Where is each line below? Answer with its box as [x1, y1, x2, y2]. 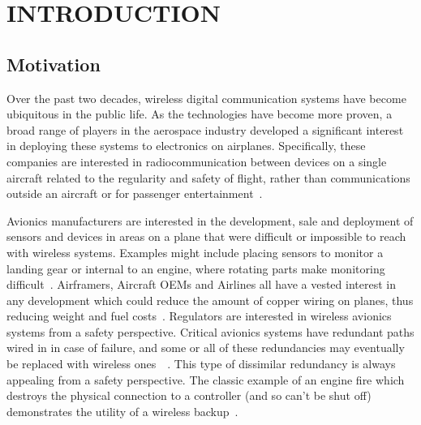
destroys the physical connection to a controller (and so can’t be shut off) [6, 387, 372, 404]
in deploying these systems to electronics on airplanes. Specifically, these [6, 137, 366, 154]
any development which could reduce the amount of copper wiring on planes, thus [6, 291, 414, 308]
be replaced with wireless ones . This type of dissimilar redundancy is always [6, 355, 396, 372]
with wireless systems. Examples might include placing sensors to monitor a [6, 243, 384, 260]
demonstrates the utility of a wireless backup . [6, 402, 238, 419]
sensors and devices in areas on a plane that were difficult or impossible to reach [6, 228, 406, 245]
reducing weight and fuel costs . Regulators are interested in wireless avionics [6, 307, 392, 324]
